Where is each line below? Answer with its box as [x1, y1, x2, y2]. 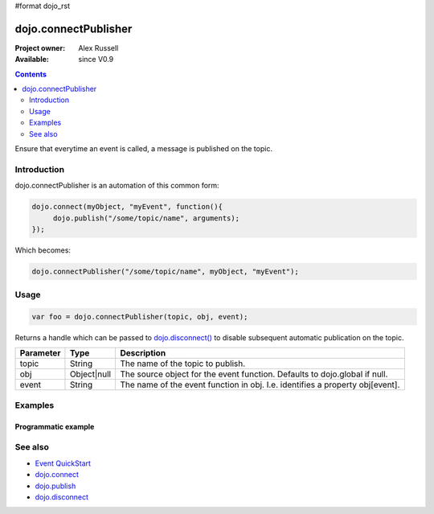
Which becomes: [14, 245, 72, 255]
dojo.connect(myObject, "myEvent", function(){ [31, 202, 223, 212]
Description [120, 347, 166, 359]
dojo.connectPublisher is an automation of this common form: [14, 181, 220, 191]
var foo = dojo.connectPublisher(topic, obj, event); [31, 312, 248, 322]
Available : [14, 55, 50, 64]
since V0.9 [78, 55, 114, 64]
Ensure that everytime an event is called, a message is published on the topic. [14, 144, 273, 154]
